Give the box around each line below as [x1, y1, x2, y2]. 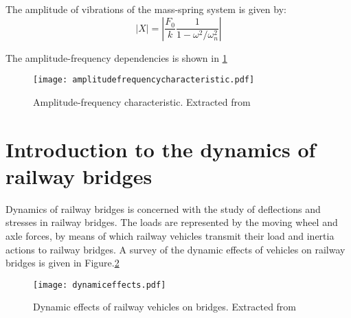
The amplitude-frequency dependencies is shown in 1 [5, 50, 227, 65]
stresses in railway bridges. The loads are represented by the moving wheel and [5, 215, 338, 229]
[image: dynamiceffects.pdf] [33, 280, 166, 290]
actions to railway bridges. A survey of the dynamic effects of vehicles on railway [5, 242, 346, 256]
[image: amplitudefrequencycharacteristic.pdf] [33, 75, 255, 85]
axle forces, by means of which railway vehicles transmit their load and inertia [5, 228, 335, 242]
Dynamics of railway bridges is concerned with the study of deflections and [5, 201, 321, 216]
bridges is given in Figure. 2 [5, 255, 120, 270]
